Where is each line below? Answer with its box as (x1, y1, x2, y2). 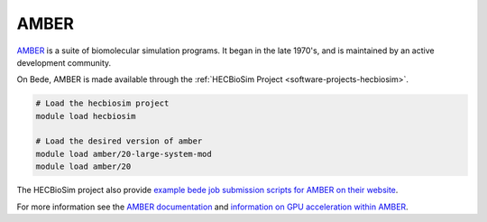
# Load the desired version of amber (35, 136, 203, 146)
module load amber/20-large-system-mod (35, 149, 212, 159)
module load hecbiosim (35, 111, 136, 121)
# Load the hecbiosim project (35, 98, 170, 108)
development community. (16, 57, 112, 68)
